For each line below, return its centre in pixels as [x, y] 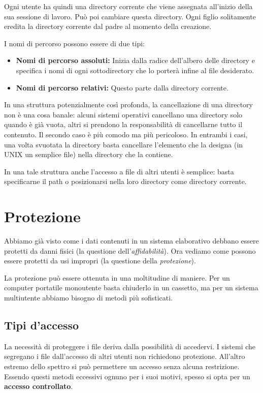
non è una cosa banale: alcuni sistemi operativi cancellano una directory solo [123, 114]
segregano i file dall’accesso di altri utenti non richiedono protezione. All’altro [125, 356]
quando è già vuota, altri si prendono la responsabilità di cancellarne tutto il [123, 124]
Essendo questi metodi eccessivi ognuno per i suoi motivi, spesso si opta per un [127, 376]
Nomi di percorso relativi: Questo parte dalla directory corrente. [122, 87]
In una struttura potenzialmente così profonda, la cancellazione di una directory [128, 104]
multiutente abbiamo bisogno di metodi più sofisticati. [88, 297]
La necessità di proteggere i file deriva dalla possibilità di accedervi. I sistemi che [130, 346]
